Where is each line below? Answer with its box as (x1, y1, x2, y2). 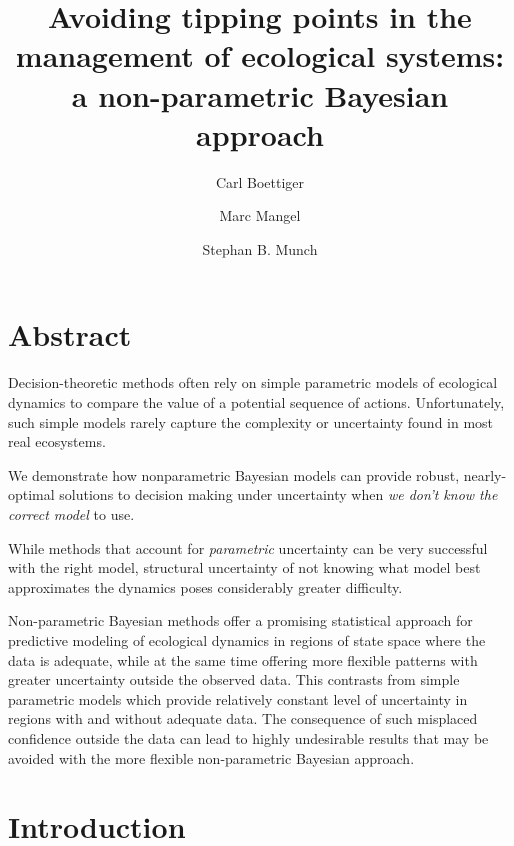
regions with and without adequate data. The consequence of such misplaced (8, 708, 478, 729)
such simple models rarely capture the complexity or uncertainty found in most (8, 411, 494, 432)
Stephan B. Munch (202, 238, 318, 259)
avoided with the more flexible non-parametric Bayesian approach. (8, 747, 415, 768)
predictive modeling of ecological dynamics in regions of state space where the (8, 629, 486, 650)
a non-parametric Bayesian (71, 74, 449, 115)
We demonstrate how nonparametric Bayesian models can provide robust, (8, 464, 460, 485)
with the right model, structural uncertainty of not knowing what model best (8, 557, 481, 578)
